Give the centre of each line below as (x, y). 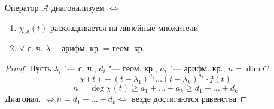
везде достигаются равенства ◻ (190, 99)
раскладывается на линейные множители (124, 27)
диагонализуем (78, 7)
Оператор (22, 7)
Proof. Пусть (28, 68)
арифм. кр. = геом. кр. (103, 48)
